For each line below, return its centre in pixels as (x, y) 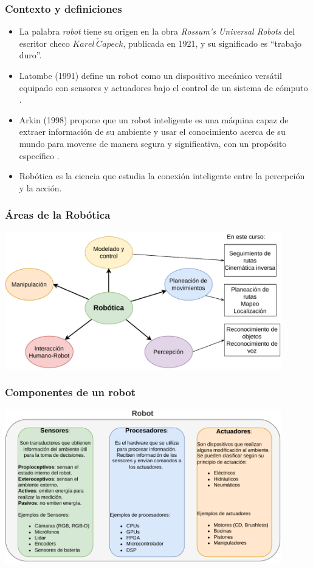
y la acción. (40, 187)
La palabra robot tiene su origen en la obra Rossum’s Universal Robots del (157, 31)
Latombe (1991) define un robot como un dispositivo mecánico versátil (150, 75)
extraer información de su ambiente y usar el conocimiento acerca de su (152, 132)
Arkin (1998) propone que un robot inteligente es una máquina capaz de (154, 119)
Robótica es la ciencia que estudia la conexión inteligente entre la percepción (162, 176)
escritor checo (44, 43)
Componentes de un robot (71, 392)
